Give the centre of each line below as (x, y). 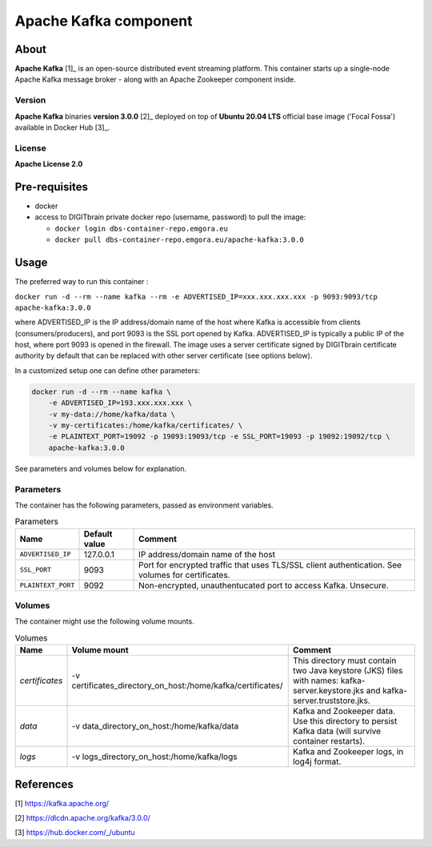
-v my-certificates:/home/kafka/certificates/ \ (146, 426)
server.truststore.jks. (332, 700)
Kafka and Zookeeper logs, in (348, 752)
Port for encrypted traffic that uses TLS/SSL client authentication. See (270, 564)
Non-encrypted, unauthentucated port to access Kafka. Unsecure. (264, 585)
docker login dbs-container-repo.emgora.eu (141, 229)
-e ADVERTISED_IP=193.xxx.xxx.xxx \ (120, 403)
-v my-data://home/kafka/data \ (112, 414)
